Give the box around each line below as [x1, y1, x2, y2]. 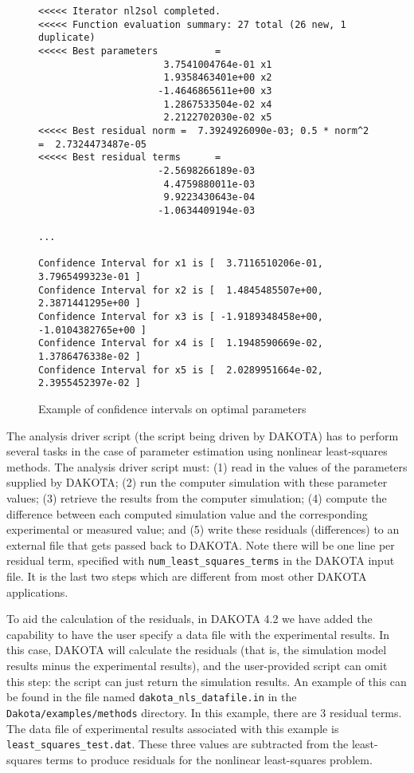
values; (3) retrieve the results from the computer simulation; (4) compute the [6, 490, 387, 506]
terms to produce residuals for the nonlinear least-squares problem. [45, 751, 373, 767]
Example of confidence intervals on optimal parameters [38, 400, 307, 417]
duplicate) [38, 32, 96, 44]
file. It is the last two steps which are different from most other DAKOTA [6, 568, 367, 585]
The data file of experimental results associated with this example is [6, 720, 339, 736]
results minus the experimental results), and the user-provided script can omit [6, 657, 388, 673]
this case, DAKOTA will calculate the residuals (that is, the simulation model [6, 641, 387, 658]
